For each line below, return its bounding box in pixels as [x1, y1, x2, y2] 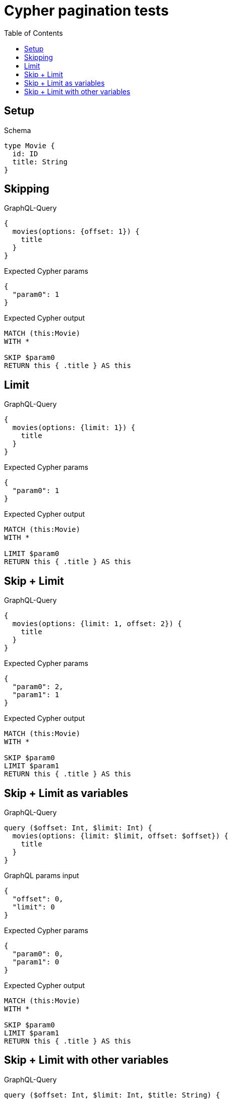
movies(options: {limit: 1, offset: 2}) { [12, 620, 182, 628]
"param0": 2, [12, 683, 64, 691]
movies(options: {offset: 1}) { [12, 227, 140, 236]
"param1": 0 [12, 957, 59, 966]
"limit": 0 [12, 902, 55, 911]
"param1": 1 [12, 691, 59, 699]
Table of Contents [4, 28, 63, 37]
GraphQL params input [4, 871, 79, 880]
